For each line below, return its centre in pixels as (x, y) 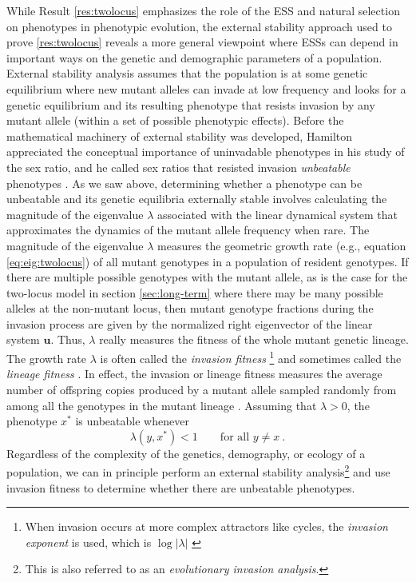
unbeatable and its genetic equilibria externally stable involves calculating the (197, 199)
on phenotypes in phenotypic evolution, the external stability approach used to (199, 26)
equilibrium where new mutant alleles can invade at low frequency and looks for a (206, 88)
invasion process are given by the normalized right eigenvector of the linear (190, 323)
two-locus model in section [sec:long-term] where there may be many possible (195, 292)
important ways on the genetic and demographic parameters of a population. (194, 57)
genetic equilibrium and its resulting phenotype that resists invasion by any (191, 104)
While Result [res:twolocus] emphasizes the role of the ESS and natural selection (203, 10)
